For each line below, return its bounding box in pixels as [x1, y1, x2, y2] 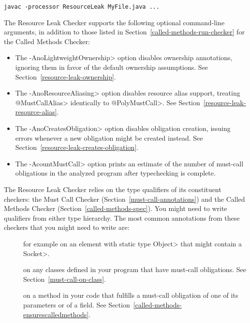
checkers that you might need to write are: [4, 222, 130, 232]
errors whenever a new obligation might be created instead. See [15, 132, 203, 143]
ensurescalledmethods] [23, 309, 89, 319]
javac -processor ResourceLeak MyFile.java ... [4, 3, 160, 10]
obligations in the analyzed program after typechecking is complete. [15, 168, 216, 178]
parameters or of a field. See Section [23, 299, 130, 309]
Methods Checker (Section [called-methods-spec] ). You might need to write [4, 203, 227, 213]
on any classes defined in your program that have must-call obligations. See [23, 264, 246, 275]
